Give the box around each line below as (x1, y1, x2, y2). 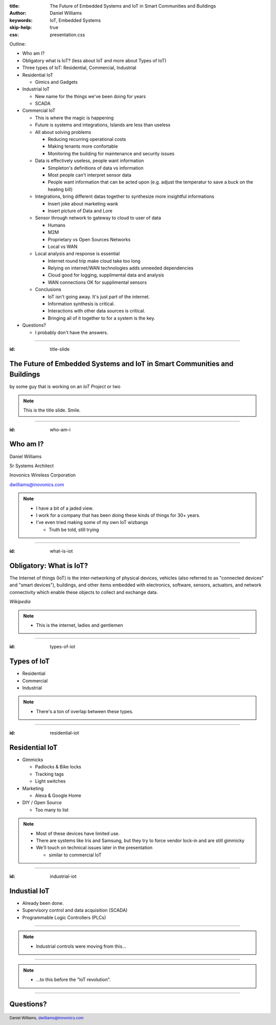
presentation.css (50, 31, 85, 38)
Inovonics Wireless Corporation (9, 472, 76, 478)
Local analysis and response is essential (35, 250, 120, 257)
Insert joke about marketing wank (48, 200, 119, 207)
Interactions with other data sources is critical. (48, 308, 146, 314)
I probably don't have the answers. (35, 329, 108, 335)
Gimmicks (22, 757, 43, 763)
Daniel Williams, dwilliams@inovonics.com (9, 1015, 84, 1021)
